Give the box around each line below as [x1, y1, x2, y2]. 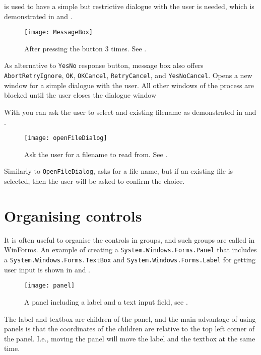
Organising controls [4, 205, 142, 226]
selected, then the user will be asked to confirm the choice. [4, 176, 185, 186]
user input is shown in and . [4, 264, 91, 274]
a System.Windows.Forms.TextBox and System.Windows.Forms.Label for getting [4, 254, 256, 264]
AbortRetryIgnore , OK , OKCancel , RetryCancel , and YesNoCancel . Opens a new [4, 70, 252, 81]
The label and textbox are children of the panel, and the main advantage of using [4, 313, 256, 324]
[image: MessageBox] [24, 29, 93, 36]
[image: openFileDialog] [24, 134, 107, 142]
